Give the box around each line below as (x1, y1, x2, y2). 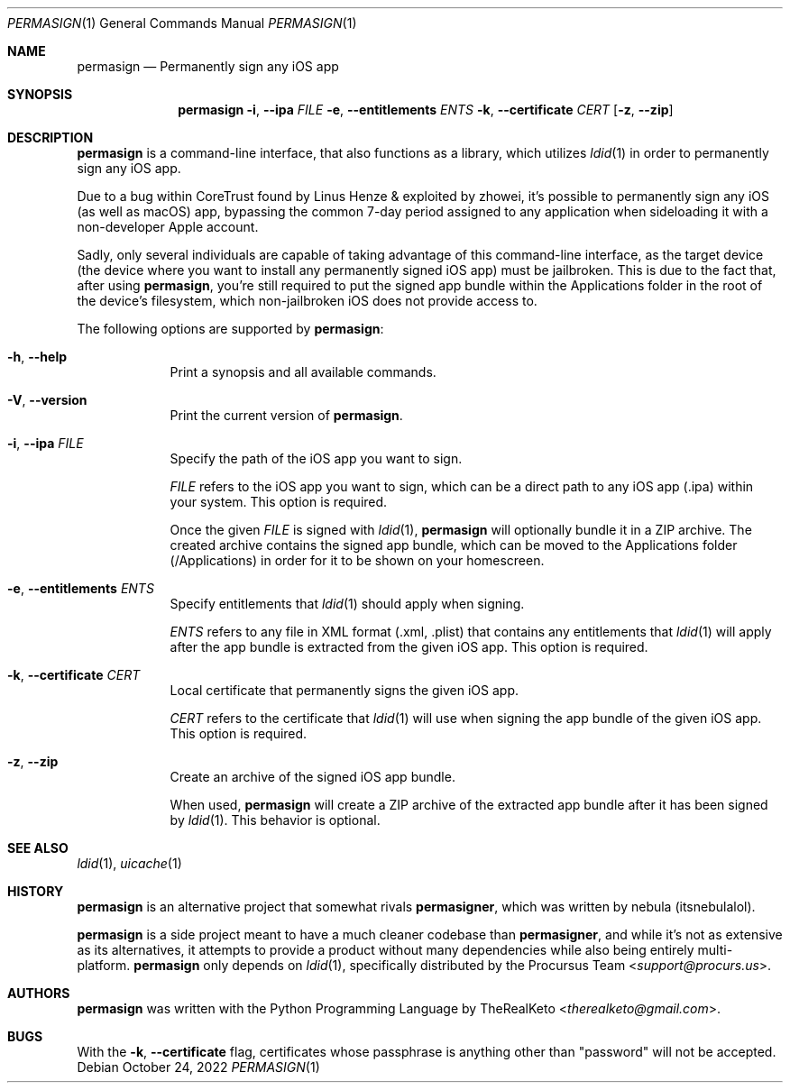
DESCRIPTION (7, 130, 94, 145)
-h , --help (7, 349, 68, 364)
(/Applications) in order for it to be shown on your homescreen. (170, 553, 545, 568)
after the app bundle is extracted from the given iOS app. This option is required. (170, 639, 648, 655)
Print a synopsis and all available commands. (170, 364, 436, 380)
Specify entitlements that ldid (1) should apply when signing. (170, 596, 525, 611)
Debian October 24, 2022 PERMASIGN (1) (77, 1059, 320, 1075)
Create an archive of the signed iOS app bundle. (170, 769, 455, 784)
